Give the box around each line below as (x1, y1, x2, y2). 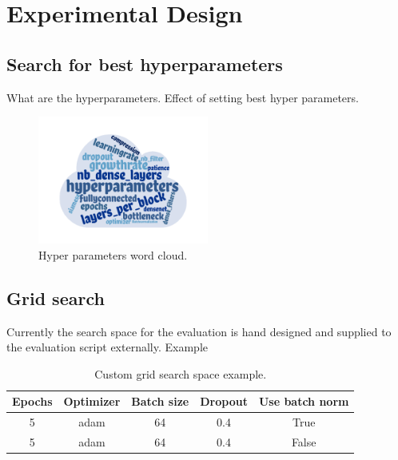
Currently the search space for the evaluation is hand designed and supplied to (6, 323, 392, 339)
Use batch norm (258, 393, 349, 410)
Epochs (12, 393, 53, 410)
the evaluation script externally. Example (6, 339, 208, 355)
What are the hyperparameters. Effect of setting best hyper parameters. (6, 89, 359, 105)
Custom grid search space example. (94, 365, 267, 382)
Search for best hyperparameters (6, 51, 283, 76)
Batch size (131, 393, 189, 410)
